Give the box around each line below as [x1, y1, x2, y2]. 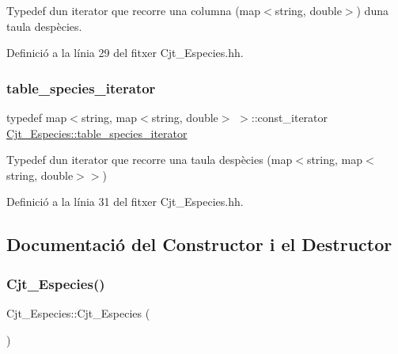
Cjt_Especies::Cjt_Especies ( [6, 304, 150, 321]
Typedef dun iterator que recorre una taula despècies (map [6, 151, 293, 168]
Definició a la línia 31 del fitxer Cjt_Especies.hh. [6, 193, 244, 210]
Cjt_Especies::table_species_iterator [6, 124, 188, 141]
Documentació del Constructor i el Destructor [6, 232, 392, 257]
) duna [356, 2, 389, 18]
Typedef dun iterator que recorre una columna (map [6, 2, 261, 18]
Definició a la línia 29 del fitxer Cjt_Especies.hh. [6, 44, 244, 61]
